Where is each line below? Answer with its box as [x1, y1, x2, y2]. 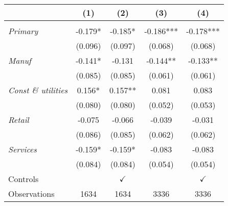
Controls [8, 173, 39, 185]
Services [8, 143, 37, 155]
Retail [8, 114, 29, 125]
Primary [8, 25, 38, 37]
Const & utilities [8, 84, 68, 96]
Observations [8, 188, 55, 199]
